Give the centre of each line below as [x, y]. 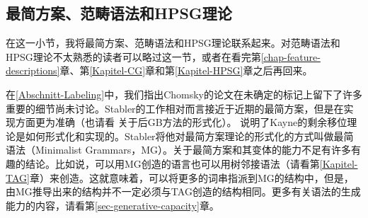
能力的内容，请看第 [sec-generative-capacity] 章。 [113, 205]
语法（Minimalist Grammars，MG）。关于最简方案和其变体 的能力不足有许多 [179, 150]
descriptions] [33, 70]
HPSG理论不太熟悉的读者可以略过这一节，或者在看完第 [133, 56]
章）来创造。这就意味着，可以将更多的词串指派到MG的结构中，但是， [191, 177]
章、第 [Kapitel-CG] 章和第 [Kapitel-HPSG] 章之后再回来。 [186, 70]
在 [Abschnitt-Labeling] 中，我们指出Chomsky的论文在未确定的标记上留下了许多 [184, 94]
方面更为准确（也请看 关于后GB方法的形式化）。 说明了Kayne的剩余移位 [181, 122]
